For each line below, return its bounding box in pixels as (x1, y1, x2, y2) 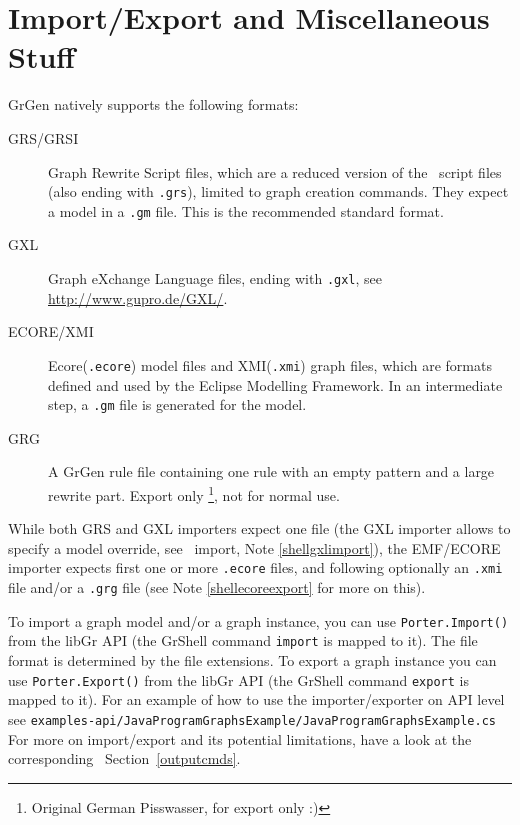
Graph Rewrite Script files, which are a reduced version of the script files (48, 161, 502, 182)
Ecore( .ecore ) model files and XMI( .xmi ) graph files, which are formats (48, 354, 492, 375)
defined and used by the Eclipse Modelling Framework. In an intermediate (48, 374, 503, 395)
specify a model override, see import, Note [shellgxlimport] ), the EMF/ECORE (8, 537, 501, 558)
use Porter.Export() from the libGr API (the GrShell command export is (8, 669, 469, 690)
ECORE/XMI (8, 321, 94, 342)
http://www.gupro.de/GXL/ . (48, 287, 228, 308)
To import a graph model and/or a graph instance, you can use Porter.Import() (8, 610, 509, 631)
